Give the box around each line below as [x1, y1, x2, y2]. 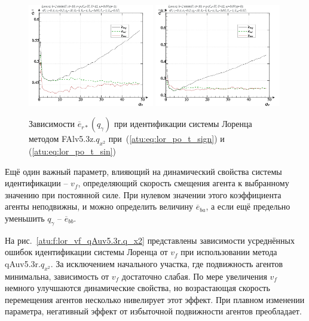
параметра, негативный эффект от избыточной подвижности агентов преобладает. [5, 305, 302, 317]
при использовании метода [180, 246, 277, 258]
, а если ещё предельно [206, 200, 290, 213]
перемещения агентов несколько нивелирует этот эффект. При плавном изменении [5, 293, 305, 305]
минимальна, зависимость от [5, 269, 109, 282]
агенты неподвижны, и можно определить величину [5, 200, 194, 213]
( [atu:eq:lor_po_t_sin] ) [29, 144, 117, 157]
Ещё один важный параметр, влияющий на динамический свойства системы [5, 165, 282, 177]
